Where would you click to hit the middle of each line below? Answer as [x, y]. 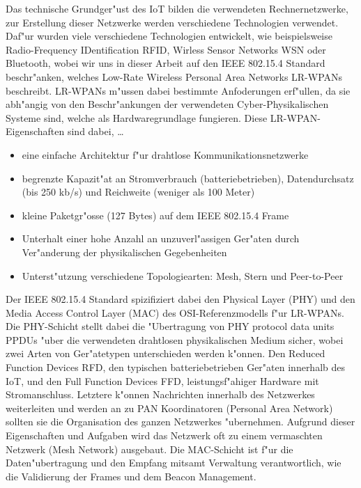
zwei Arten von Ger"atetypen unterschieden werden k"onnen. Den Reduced [166, 353]
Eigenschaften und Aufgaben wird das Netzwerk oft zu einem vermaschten [164, 435]
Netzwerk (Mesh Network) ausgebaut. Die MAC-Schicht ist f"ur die [149, 449]
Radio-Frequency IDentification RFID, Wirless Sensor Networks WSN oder [166, 49]
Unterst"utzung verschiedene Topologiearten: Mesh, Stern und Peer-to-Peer [183, 275]
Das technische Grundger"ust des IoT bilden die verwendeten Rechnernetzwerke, [177, 8]
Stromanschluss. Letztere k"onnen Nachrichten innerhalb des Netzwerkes [160, 394]
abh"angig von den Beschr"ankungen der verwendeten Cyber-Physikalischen [167, 104]
